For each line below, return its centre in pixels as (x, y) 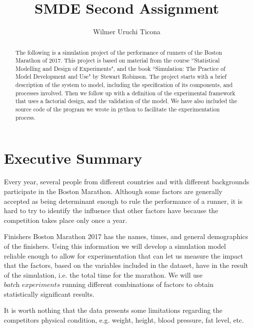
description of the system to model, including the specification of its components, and (124, 85)
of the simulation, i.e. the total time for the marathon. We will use (103, 274)
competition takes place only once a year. (66, 220)
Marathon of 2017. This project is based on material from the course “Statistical (117, 60)
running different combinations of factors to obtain (138, 284)
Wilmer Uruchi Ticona (127, 32)
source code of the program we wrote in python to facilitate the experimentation (117, 109)
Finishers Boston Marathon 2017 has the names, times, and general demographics (126, 236)
